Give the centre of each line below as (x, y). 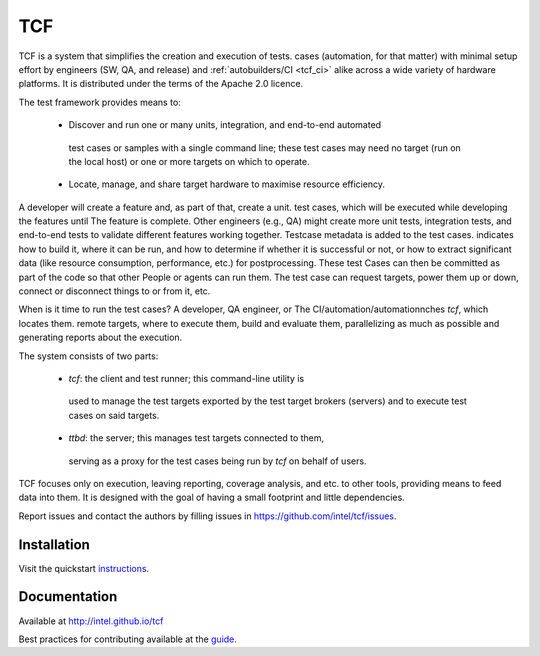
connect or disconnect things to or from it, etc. (114, 291)
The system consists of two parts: (88, 356)
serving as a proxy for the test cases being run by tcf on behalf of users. (217, 461)
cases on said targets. (114, 415)
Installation (54, 544)
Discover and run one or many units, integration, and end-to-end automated (225, 125)
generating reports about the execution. (100, 337)
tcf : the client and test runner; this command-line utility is (186, 378)
